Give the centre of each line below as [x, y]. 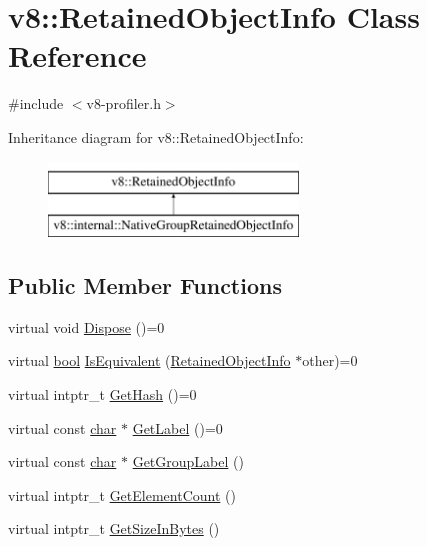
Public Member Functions [145, 285]
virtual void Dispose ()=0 [86, 326]
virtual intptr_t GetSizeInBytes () [114, 528]
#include [36, 103]
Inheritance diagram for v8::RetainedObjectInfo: [156, 136]
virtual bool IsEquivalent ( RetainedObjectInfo [149, 360]
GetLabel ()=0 [177, 427]
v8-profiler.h [123, 103]
